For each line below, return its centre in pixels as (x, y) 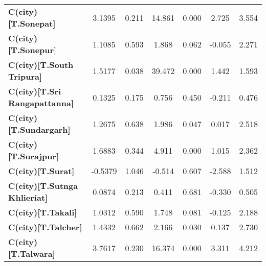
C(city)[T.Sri (35, 91)
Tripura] (25, 76)
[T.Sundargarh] (39, 129)
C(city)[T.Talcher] (45, 227)
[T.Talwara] (32, 253)
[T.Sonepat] (32, 23)
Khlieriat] (28, 197)
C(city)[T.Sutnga (43, 186)
